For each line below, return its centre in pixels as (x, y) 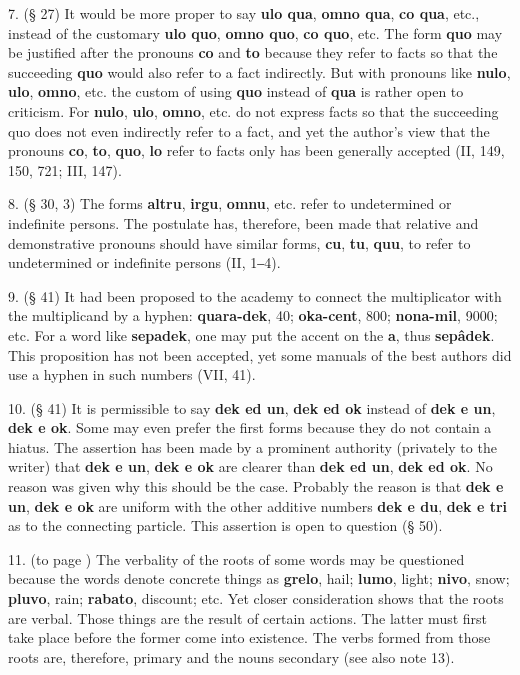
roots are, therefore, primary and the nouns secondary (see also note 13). (231, 656)
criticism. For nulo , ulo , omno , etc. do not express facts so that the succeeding (253, 110)
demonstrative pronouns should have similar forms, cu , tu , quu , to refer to (239, 242)
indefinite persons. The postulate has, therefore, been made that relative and (243, 222)
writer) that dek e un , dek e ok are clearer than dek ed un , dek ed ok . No (250, 466)
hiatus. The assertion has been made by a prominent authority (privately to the (252, 446)
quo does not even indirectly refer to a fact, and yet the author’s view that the (249, 130)
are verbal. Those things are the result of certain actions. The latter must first (248, 617)
